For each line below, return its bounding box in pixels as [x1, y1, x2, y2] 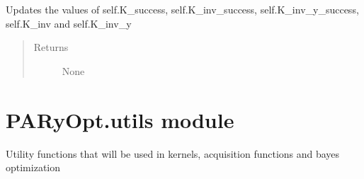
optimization [6, 160, 61, 175]
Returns [33, 40, 69, 54]
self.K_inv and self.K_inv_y [6, 16, 132, 30]
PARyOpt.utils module [6, 105, 234, 134]
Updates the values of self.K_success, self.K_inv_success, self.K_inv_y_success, [6, 2, 359, 16]
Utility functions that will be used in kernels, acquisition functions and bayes [6, 146, 340, 161]
